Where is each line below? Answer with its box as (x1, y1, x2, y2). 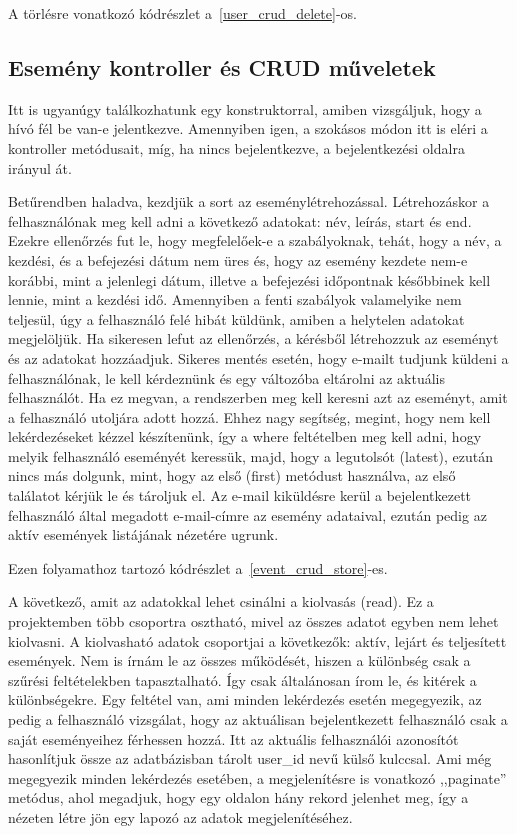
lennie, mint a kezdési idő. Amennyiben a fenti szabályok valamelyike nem (8, 289, 462, 310)
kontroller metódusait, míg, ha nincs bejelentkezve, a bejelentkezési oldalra (8, 137, 465, 158)
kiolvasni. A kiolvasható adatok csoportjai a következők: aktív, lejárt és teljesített (8, 630, 507, 651)
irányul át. (8, 157, 72, 178)
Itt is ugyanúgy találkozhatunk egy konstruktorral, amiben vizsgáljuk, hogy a (8, 98, 482, 119)
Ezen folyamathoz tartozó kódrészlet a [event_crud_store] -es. (8, 557, 388, 578)
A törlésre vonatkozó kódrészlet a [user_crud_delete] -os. (8, 3, 357, 23)
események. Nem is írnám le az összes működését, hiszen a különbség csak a (8, 650, 471, 671)
